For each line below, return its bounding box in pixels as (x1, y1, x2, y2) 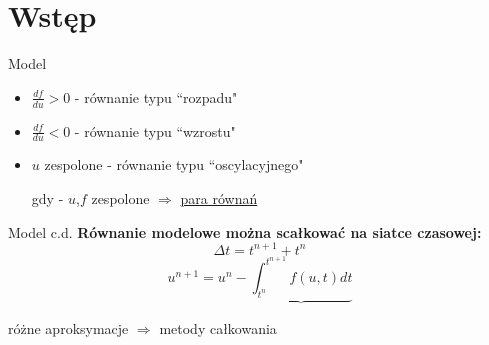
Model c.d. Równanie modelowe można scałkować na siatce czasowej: (8, 221, 482, 242)
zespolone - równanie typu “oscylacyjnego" (44, 154, 304, 175)
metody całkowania (159, 317, 277, 338)
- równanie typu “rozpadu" (74, 86, 238, 107)
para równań (180, 187, 258, 208)
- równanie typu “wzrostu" (74, 120, 236, 141)
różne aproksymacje (8, 317, 129, 338)
